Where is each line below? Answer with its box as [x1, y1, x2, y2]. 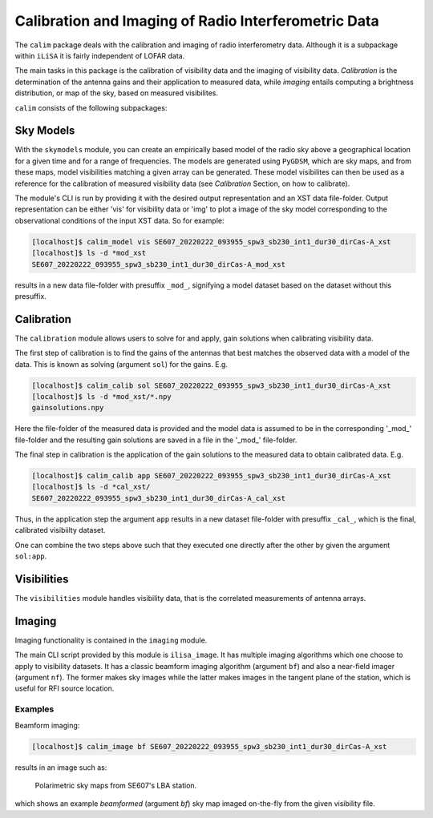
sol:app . [14, 551, 47, 561]
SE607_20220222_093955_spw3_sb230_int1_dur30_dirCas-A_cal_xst [31, 494, 286, 502]
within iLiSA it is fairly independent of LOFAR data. [14, 50, 185, 60]
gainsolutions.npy [31, 403, 104, 413]
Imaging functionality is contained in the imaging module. [14, 635, 208, 645]
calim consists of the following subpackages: [14, 103, 168, 112]
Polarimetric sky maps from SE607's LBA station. [34, 780, 197, 790]
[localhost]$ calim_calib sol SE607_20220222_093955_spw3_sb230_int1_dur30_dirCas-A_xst [31, 381, 392, 390]
